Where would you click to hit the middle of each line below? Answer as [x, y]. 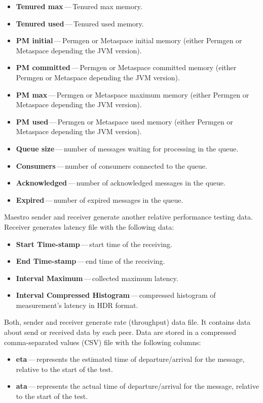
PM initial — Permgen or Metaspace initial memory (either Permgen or [129, 40]
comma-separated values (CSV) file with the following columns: [103, 342]
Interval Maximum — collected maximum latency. [97, 278]
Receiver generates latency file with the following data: [89, 226]
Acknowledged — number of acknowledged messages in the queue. [121, 183]
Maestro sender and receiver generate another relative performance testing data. [128, 217]
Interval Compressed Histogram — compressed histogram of [116, 295]
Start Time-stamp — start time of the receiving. [94, 244]
